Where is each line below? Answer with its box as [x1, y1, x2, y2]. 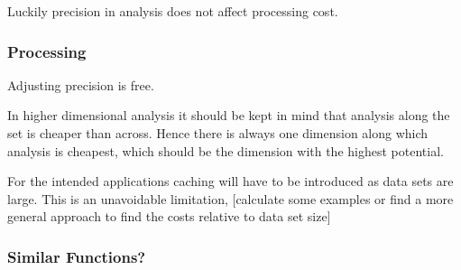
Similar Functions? [7, 245, 146, 267]
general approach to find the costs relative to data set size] [7, 207, 331, 226]
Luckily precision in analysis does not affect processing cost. [7, 2, 338, 20]
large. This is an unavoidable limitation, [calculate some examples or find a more [7, 189, 454, 208]
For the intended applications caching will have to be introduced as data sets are [7, 172, 454, 191]
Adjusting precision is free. [7, 75, 154, 94]
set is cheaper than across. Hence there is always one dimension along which [7, 124, 429, 142]
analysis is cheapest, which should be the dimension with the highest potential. [7, 141, 444, 160]
